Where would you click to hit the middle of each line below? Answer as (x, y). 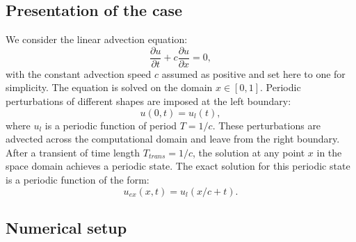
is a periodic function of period (111, 125)
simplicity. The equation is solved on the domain (109, 87)
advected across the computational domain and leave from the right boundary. (173, 139)
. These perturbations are (267, 125)
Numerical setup (66, 227)
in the (329, 152)
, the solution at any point (249, 152)
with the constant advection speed (79, 73)
